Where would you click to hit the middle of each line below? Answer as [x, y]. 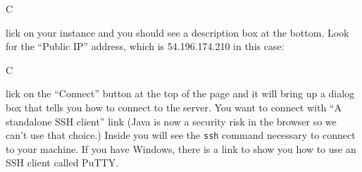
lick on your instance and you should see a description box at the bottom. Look [177, 32]
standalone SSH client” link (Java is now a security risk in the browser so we [171, 121]
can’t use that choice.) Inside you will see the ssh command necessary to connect [181, 135]
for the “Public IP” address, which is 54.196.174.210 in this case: [145, 46]
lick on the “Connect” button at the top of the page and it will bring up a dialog [180, 93]
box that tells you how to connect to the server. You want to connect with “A [174, 107]
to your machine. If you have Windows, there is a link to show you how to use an [181, 148]
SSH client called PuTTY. [62, 162]
